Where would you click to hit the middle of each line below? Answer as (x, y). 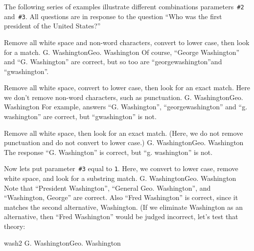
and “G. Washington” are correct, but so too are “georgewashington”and (113, 62)
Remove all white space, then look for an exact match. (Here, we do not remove (124, 133)
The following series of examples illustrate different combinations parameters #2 (124, 6)
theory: (15, 226)
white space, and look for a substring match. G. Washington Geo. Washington (120, 178)
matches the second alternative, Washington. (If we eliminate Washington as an (124, 207)
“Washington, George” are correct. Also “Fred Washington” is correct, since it (121, 197)
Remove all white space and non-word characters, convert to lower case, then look (127, 42)
